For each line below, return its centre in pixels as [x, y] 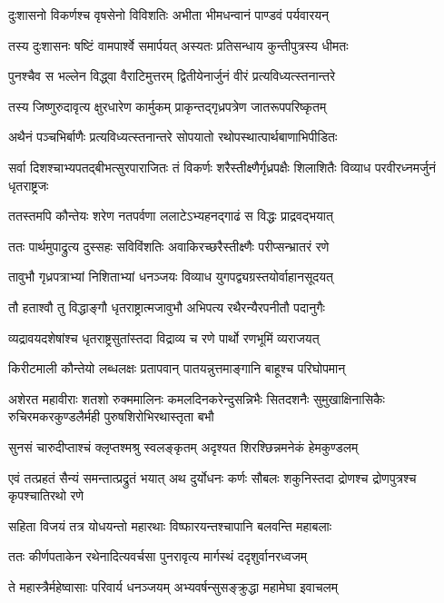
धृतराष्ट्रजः [29, 185]
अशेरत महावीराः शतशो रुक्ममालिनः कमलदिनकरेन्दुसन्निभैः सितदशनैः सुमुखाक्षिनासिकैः [197, 398]
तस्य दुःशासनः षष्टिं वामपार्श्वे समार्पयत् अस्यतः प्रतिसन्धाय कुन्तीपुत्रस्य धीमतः [178, 45]
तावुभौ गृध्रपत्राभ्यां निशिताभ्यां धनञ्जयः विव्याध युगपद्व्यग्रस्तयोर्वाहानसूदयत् [171, 277]
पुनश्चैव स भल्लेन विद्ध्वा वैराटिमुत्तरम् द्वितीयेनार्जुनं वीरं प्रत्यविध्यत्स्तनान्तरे [172, 76]
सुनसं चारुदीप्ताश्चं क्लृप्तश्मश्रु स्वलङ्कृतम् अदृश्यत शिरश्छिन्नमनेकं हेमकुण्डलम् [183, 446]
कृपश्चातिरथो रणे [46, 495]
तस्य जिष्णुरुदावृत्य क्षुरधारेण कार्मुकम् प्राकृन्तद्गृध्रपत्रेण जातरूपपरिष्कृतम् [168, 106]
